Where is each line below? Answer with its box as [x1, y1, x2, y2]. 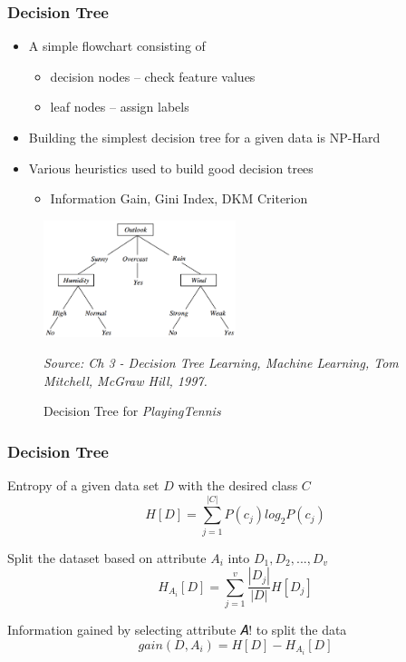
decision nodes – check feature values [50, 66, 256, 85]
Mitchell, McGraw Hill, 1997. [43, 371, 208, 390]
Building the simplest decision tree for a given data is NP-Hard [28, 128, 381, 146]
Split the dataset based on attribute [7, 548, 207, 567]
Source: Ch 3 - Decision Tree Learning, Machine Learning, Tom [43, 353, 399, 372]
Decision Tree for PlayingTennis [43, 401, 221, 420]
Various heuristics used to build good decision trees [28, 158, 314, 177]
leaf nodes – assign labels [50, 97, 189, 116]
